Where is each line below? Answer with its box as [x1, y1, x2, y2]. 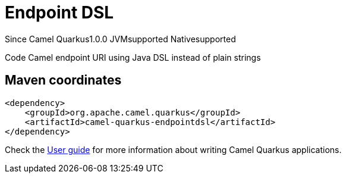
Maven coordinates [5, 73, 122, 88]
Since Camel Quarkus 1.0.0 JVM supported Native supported [5, 33, 236, 44]
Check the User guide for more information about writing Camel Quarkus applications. [5, 144, 342, 155]
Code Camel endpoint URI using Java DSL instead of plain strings [5, 52, 261, 63]
